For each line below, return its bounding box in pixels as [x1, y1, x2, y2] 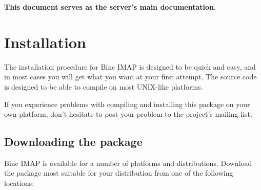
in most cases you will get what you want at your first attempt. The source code [4, 71, 257, 82]
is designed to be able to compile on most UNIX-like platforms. [4, 81, 203, 92]
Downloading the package [4, 134, 143, 150]
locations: [4, 178, 34, 188]
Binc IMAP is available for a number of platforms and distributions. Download [4, 157, 252, 168]
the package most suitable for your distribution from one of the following [4, 167, 233, 178]
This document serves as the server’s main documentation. [4, 2, 216, 12]
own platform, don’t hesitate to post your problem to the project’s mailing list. [4, 109, 252, 119]
